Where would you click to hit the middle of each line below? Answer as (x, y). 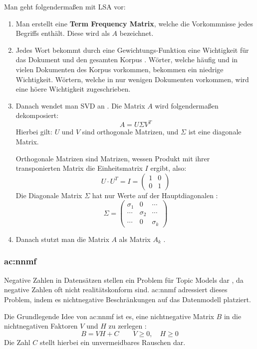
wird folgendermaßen (187, 105)
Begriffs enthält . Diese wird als (63, 33)
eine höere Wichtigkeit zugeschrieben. (73, 89)
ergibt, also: (168, 168)
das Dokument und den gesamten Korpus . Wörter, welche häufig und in (127, 59)
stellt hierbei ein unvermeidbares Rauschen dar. (113, 342)
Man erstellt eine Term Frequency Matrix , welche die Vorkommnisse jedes (134, 23)
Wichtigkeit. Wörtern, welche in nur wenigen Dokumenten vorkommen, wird (132, 79)
